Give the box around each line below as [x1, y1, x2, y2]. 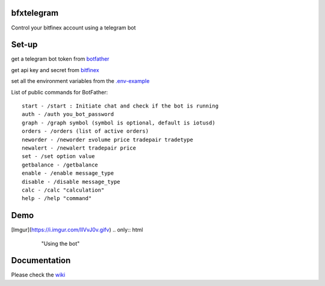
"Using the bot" [41, 240, 80, 247]
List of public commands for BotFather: [11, 88, 108, 96]
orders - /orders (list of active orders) [22, 128, 149, 135]
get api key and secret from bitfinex [11, 66, 99, 73]
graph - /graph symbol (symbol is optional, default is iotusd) [22, 119, 216, 126]
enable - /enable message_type [22, 170, 114, 177]
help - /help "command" [22, 195, 92, 202]
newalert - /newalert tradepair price [22, 144, 137, 151]
